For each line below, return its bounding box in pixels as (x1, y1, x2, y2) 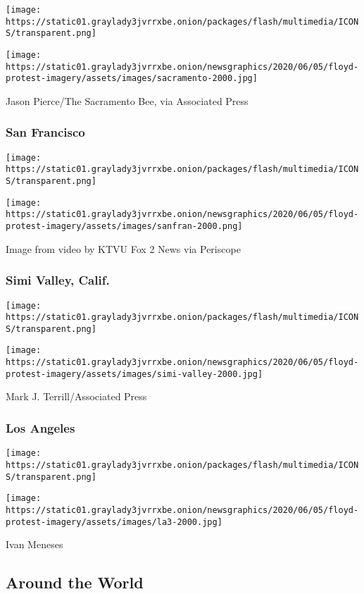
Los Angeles (6, 419, 75, 436)
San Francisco (6, 123, 85, 141)
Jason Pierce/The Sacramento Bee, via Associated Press (6, 93, 249, 108)
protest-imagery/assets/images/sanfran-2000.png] (6, 221, 243, 232)
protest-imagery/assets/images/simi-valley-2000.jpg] (6, 369, 263, 379)
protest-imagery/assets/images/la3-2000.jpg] (6, 516, 222, 527)
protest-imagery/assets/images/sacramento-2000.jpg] (6, 73, 258, 84)
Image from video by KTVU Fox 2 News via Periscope (6, 241, 241, 256)
